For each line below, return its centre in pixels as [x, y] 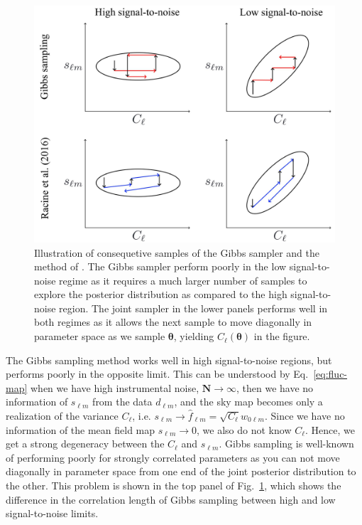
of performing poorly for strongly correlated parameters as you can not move [173, 457]
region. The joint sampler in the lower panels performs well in [193, 308]
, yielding [194, 336]
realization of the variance [62, 416]
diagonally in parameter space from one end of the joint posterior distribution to [181, 471]
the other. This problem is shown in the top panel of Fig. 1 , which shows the [174, 485]
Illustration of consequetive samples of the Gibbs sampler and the [177, 252]
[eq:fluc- [330, 374]
